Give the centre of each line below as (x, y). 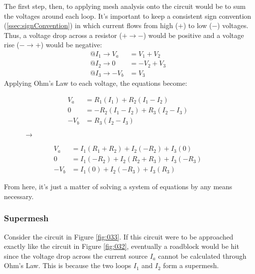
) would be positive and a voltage (194, 35)
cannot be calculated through (202, 256)
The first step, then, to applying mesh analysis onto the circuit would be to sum (125, 6)
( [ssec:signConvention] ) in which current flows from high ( (91, 25)
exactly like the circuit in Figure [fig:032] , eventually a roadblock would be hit (122, 246)
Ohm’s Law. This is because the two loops (68, 265)
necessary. (19, 196)
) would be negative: (71, 45)
